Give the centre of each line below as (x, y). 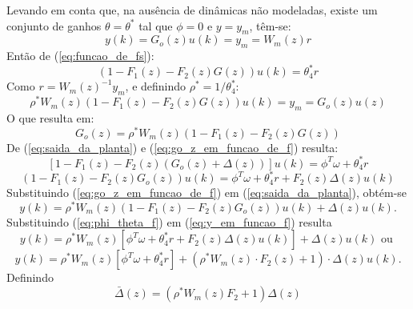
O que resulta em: (50, 117)
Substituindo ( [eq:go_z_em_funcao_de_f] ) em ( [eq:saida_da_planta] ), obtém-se (207, 193)
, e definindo (156, 86)
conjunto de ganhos (54, 25)
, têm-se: (270, 25)
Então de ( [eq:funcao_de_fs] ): (80, 56)
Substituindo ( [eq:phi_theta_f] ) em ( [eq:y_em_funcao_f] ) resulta (169, 221)
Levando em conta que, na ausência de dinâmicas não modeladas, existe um (192, 10)
